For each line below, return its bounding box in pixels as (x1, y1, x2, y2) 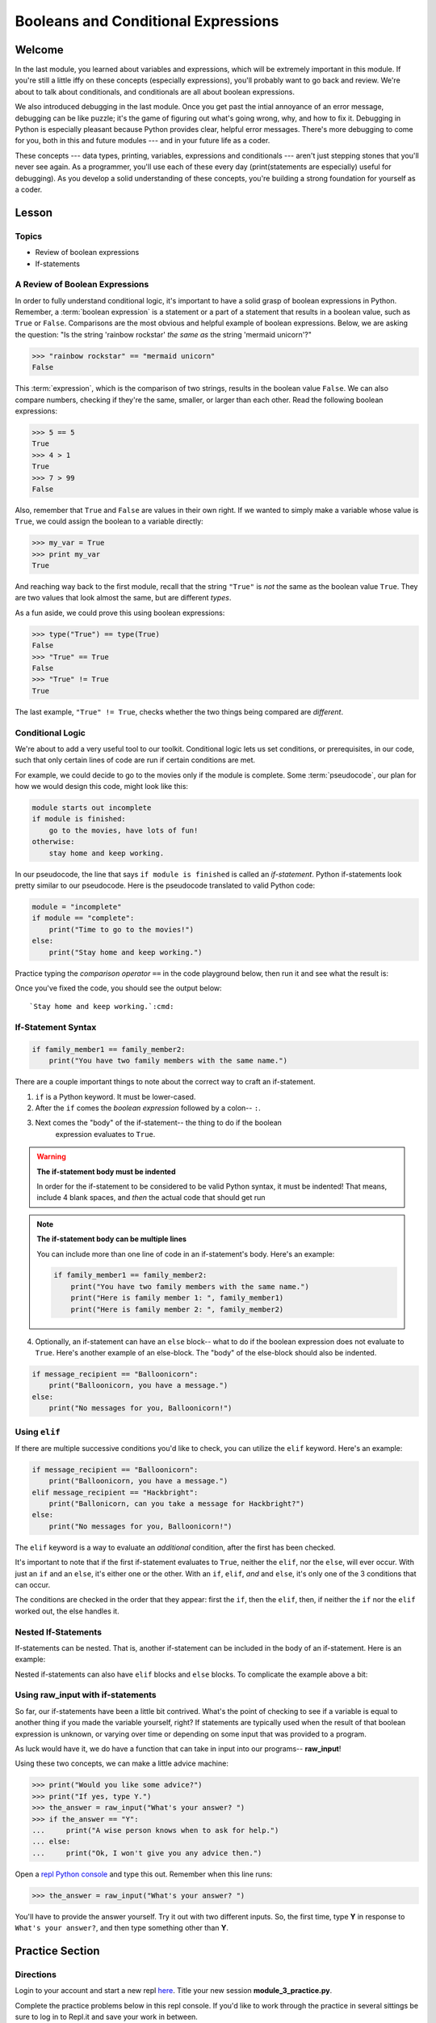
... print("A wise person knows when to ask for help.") (31, 1826, 279, 1834)
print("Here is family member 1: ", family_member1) (70, 1293, 284, 1303)
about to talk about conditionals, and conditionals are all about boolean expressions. (15, 87, 295, 96)
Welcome (15, 43, 64, 57)
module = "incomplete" (31, 902, 122, 911)
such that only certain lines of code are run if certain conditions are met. (15, 755, 256, 765)
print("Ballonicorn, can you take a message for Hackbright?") (48, 1499, 305, 1508)
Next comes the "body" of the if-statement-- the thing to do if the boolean (35, 1118, 283, 1128)
